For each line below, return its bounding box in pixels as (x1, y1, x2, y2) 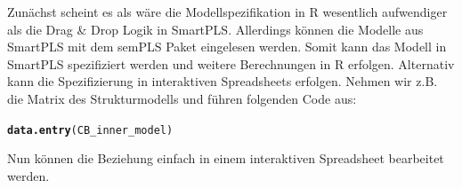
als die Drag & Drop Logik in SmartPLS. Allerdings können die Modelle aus (7, 20, 424, 38)
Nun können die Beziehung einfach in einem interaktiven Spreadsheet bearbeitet (7, 149, 444, 168)
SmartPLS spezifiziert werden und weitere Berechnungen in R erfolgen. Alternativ (7, 54, 455, 73)
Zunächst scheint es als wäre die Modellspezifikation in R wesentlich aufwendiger (7, 3, 448, 20)
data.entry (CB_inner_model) (7, 123, 174, 137)
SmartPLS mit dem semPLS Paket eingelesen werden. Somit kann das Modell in (7, 37, 447, 56)
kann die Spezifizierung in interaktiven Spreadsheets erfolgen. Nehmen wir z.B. (7, 72, 438, 90)
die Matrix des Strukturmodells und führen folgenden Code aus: (7, 89, 357, 107)
